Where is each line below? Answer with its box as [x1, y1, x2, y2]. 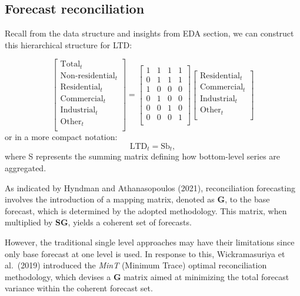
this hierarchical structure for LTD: [5, 38, 132, 51]
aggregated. [5, 161, 46, 174]
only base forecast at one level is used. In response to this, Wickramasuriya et [5, 247, 285, 260]
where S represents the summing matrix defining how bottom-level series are [5, 150, 281, 162]
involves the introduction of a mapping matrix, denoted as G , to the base [5, 193, 270, 205]
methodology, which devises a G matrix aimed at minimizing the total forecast [5, 270, 289, 282]
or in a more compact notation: [5, 131, 118, 143]
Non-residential [60, 71, 115, 80]
